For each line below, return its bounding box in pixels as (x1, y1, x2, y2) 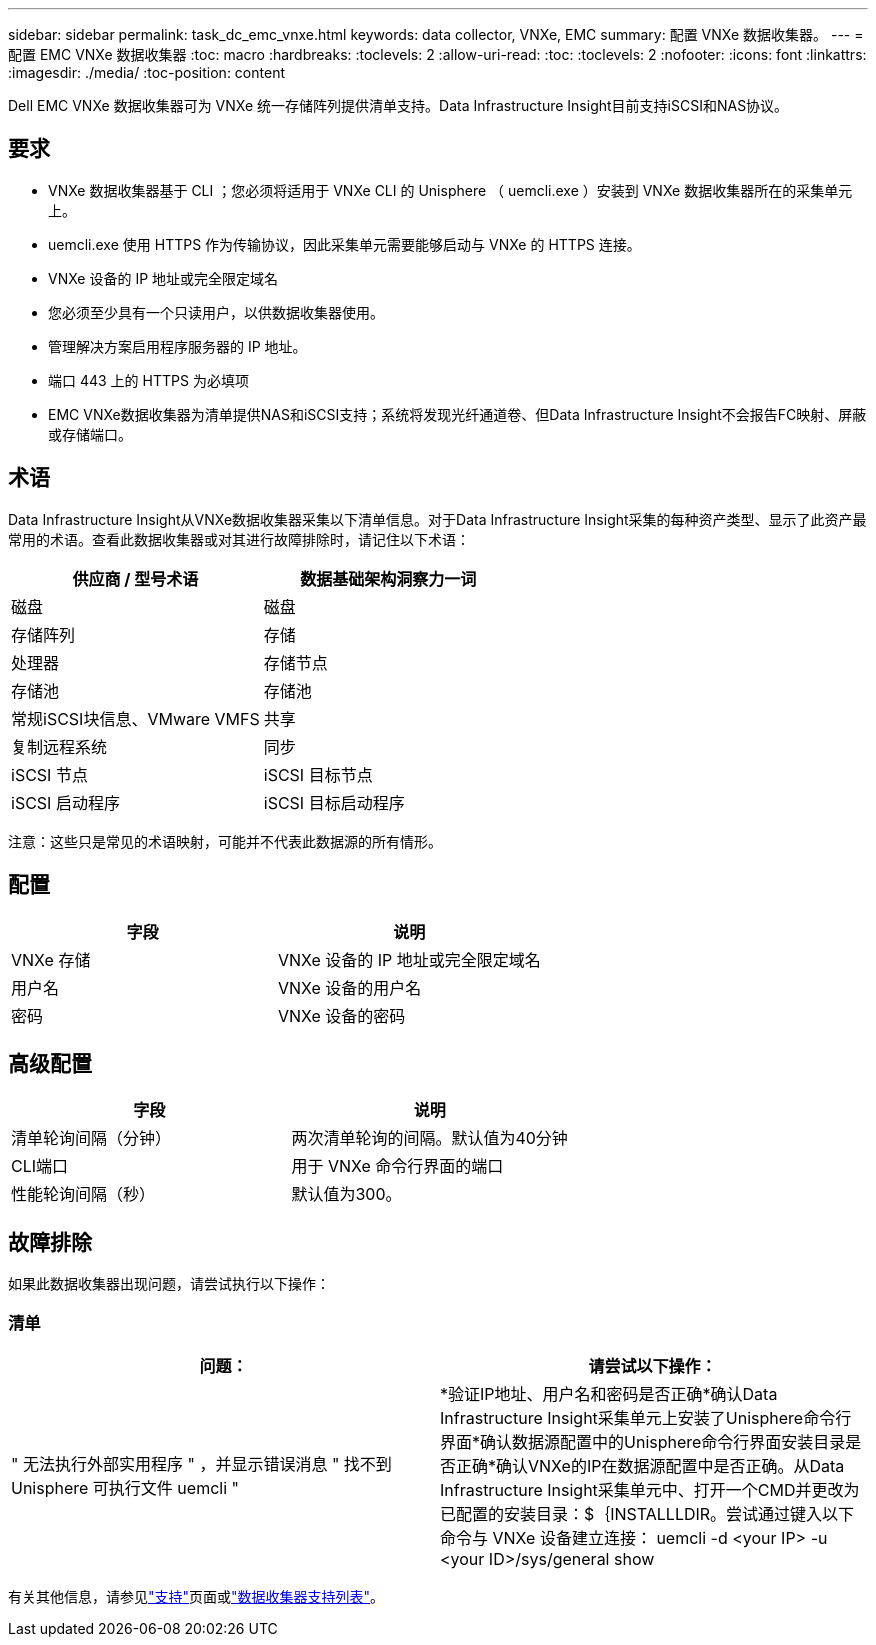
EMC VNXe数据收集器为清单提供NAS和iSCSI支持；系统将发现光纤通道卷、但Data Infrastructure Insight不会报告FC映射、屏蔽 (48, 405, 867, 423)
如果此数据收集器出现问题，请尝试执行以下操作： (8, 1275, 330, 1293)
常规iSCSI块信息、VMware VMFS (11, 708, 260, 729)
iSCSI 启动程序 (11, 792, 120, 813)
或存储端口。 (48, 425, 132, 443)
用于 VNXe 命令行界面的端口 (291, 1156, 504, 1177)
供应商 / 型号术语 (72, 568, 199, 589)
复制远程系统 (11, 736, 108, 757)
